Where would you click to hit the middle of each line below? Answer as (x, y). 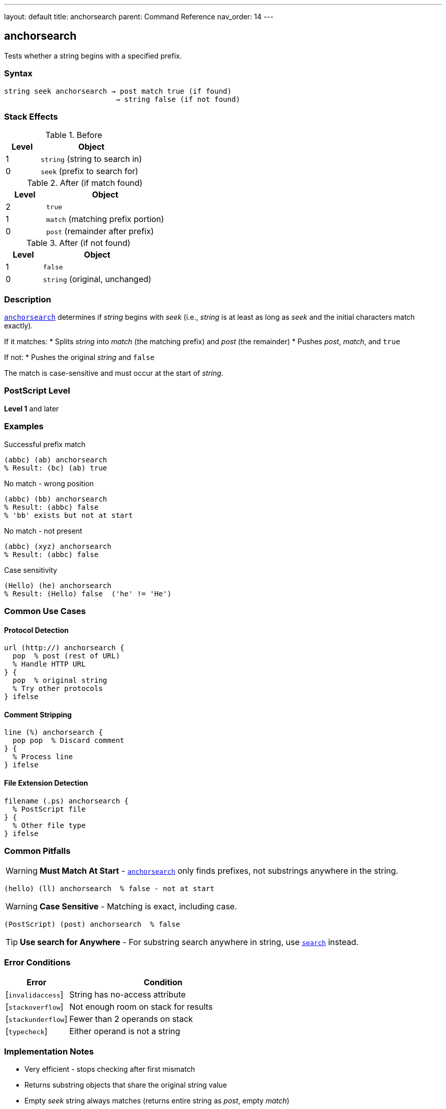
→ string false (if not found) (178, 99)
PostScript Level (37, 391)
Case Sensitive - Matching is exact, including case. (138, 907)
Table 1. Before (74, 135)
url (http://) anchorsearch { (64, 648)
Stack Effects (31, 116)
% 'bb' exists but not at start (68, 515)
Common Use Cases (45, 611)
